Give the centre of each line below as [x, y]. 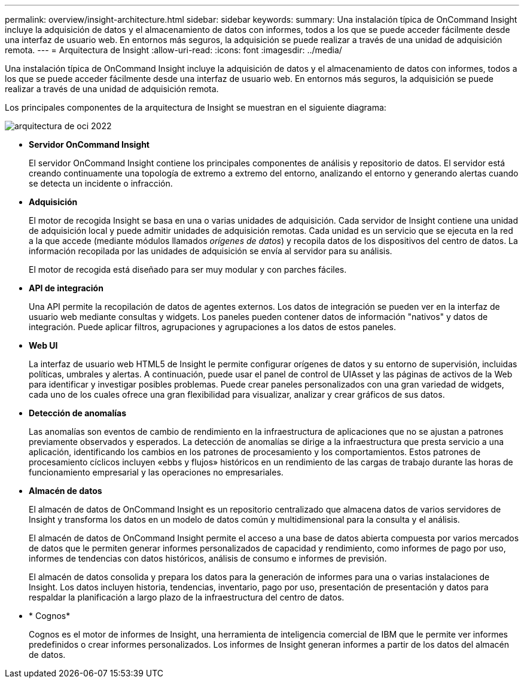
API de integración [66, 288]
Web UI [43, 345]
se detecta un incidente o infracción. [101, 183]
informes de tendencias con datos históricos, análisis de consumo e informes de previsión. [208, 558]
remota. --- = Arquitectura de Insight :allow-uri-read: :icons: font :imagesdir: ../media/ [173, 50]
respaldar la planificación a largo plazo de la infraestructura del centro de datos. [187, 597]
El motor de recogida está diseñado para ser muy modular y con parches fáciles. [188, 269]
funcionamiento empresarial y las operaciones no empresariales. [156, 472]
